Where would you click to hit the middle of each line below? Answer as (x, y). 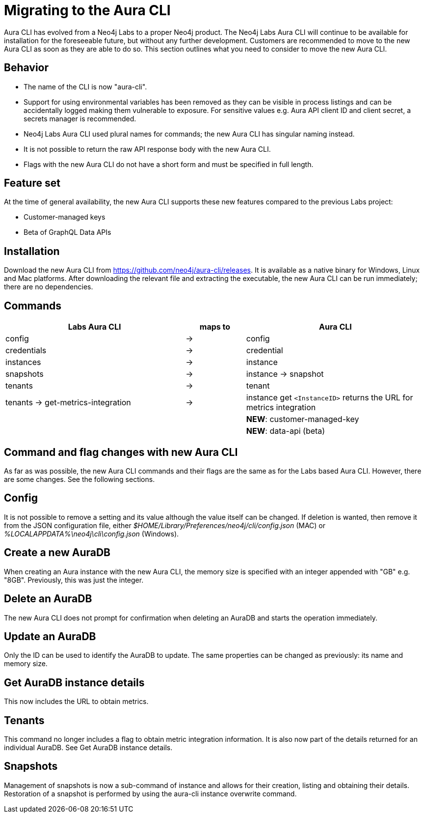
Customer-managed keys (65, 217)
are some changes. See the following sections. (80, 479)
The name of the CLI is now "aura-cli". (85, 86)
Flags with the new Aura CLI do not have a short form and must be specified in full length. (169, 164)
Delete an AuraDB (48, 599)
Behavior (27, 68)
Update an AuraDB (50, 636)
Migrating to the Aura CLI (87, 10)
